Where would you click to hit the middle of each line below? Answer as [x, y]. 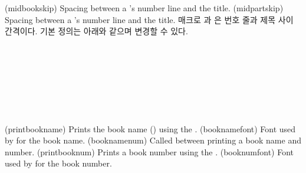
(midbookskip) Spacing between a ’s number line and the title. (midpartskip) [144, 8]
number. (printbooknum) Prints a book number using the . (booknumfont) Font [149, 151]
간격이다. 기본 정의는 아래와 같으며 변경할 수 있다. [96, 31]
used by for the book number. [58, 163]
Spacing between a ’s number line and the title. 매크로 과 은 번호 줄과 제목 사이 [149, 19]
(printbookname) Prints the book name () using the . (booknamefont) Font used [150, 128]
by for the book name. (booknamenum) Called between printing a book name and [153, 140]
